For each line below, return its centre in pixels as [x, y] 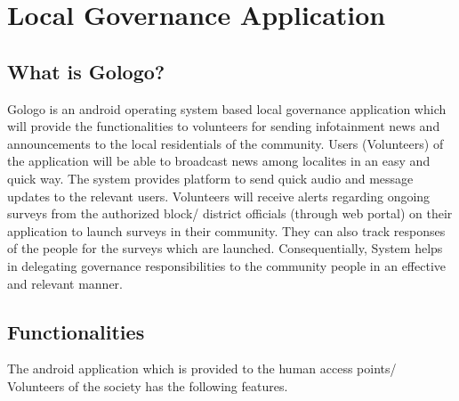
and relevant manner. [65, 283]
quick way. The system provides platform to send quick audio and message [210, 178]
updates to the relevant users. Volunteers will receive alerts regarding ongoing [219, 196]
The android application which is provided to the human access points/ [202, 368]
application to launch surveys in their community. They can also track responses [226, 230]
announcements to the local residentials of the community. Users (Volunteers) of [225, 143]
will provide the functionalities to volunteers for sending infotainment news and [224, 126]
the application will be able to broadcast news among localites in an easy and [219, 161]
